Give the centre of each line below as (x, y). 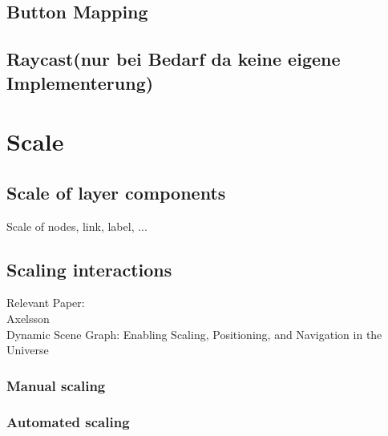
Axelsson (28, 318)
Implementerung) (80, 82)
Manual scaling (56, 385)
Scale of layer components (116, 192)
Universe (28, 350)
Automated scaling (68, 422)
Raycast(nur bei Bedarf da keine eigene (174, 59)
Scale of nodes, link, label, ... (77, 226)
